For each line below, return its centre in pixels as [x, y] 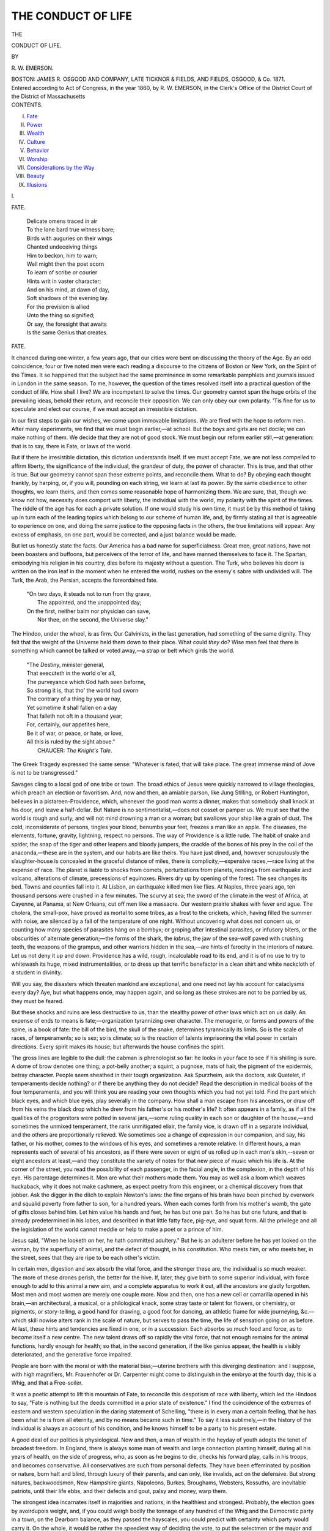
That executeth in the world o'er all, [71, 673]
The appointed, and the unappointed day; [90, 603]
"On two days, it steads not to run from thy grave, [89, 593]
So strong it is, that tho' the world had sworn [82, 690]
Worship [37, 159]
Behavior [38, 151]
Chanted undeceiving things [62, 247]
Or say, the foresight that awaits [67, 324]
